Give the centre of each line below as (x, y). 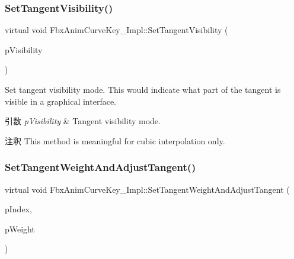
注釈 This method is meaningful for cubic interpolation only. (115, 140)
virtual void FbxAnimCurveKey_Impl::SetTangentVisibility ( (116, 30)
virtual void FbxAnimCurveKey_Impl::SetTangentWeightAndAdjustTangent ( (147, 189)
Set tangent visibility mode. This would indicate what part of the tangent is (143, 89)
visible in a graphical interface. (61, 101)
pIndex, (18, 209)
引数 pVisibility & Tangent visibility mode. (83, 121)
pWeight (20, 229)
